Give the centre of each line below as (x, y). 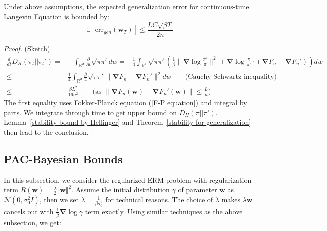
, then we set (59, 200)
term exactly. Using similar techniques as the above (164, 211)
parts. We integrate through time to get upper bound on (90, 112)
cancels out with (29, 211)
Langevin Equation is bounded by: (57, 16)
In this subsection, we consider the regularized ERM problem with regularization (128, 180)
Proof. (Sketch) (27, 49)
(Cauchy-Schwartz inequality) (231, 77)
